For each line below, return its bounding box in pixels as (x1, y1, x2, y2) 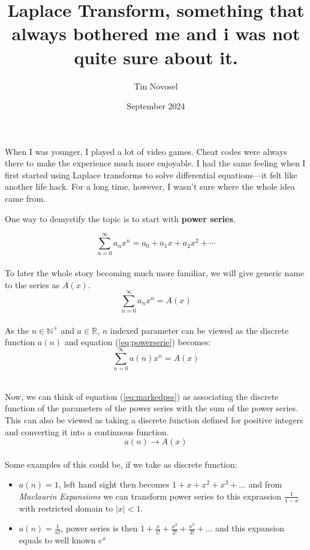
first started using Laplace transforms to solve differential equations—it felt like (5, 168, 297, 181)
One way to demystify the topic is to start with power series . (5, 212, 236, 225)
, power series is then (61, 522, 138, 534)
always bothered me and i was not (11, 21, 300, 46)
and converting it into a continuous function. (5, 425, 169, 438)
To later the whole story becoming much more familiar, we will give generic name (5, 266, 305, 279)
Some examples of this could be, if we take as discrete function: (5, 458, 237, 470)
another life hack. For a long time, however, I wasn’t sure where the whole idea (5, 180, 295, 193)
